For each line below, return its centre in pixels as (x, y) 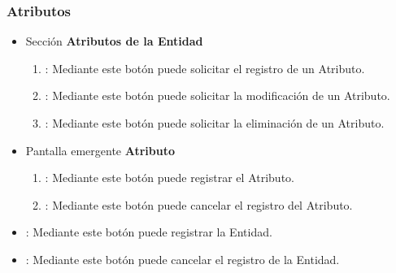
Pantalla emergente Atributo (100, 150)
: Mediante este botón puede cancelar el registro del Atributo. (199, 204)
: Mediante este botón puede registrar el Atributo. (170, 178)
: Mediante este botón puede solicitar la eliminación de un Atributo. (215, 123)
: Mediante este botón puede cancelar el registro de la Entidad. (183, 259)
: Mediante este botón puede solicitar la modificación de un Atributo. (218, 95)
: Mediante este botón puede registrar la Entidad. (149, 232)
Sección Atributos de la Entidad (114, 41)
